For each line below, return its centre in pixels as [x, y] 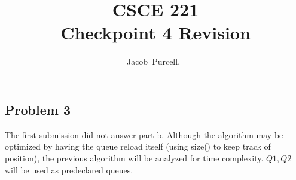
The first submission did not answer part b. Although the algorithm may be [144, 134]
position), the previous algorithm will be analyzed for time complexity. [134, 158]
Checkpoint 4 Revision [155, 33]
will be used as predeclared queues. [69, 170]
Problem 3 [38, 109]
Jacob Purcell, [153, 61]
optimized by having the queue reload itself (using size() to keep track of [138, 146]
